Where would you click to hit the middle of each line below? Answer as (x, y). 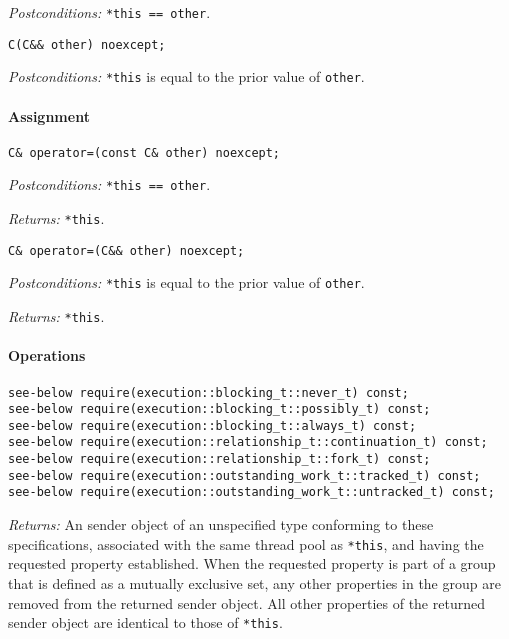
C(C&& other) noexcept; (87, 44)
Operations (47, 355)
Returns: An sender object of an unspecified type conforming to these (221, 524)
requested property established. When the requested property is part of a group (252, 563)
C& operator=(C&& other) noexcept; (126, 250)
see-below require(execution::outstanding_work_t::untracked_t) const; (251, 492)
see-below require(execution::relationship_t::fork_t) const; (219, 459)
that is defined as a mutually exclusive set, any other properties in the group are (254, 582)
